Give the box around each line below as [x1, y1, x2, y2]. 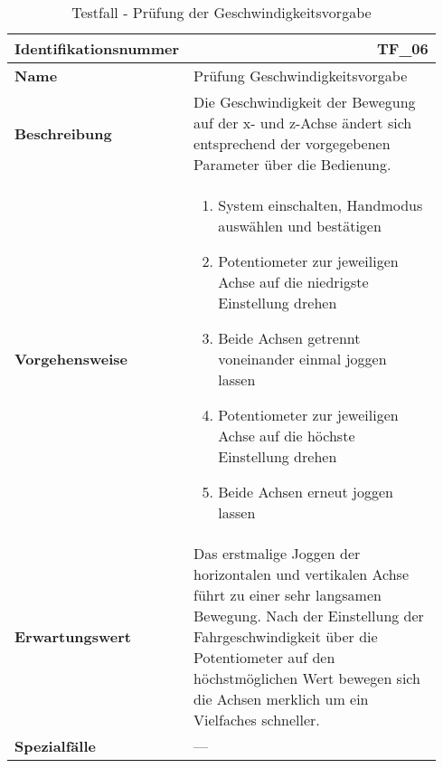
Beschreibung [14, 122, 112, 144]
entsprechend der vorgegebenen [193, 133, 391, 154]
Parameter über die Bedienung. [193, 154, 391, 175]
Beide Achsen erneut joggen [218, 481, 393, 502]
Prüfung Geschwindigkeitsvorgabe [193, 65, 408, 86]
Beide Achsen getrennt [218, 327, 361, 348]
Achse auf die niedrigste [218, 271, 369, 292]
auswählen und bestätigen [218, 215, 382, 236]
